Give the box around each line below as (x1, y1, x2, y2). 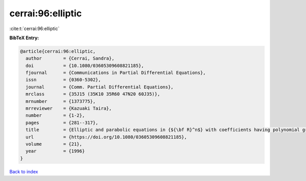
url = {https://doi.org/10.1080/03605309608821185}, (25, 134, 187, 140)
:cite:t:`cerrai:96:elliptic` (9, 25, 60, 32)
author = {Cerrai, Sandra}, (25, 56, 115, 61)
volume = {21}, (25, 141, 83, 147)
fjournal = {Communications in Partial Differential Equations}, (25, 70, 206, 76)
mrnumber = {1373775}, (25, 98, 96, 104)
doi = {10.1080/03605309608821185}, (25, 63, 144, 68)
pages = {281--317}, (25, 120, 99, 125)
